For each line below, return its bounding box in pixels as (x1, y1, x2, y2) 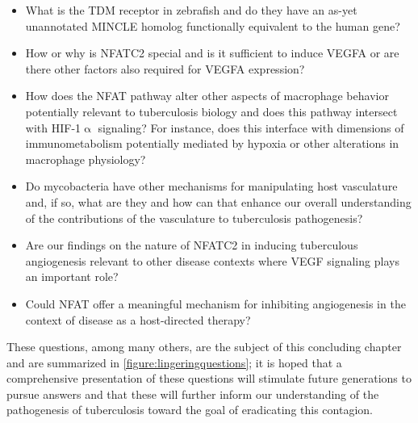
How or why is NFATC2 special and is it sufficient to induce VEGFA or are (25, 44, 399, 61)
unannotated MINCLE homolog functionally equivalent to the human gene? (25, 17, 400, 34)
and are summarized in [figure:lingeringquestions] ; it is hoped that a (6, 354, 342, 371)
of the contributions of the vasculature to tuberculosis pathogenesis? (25, 209, 363, 226)
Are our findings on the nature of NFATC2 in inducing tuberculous (25, 237, 358, 253)
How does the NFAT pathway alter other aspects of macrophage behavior (25, 87, 389, 104)
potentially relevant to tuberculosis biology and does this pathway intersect (25, 103, 398, 119)
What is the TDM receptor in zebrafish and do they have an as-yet (25, 2, 357, 18)
